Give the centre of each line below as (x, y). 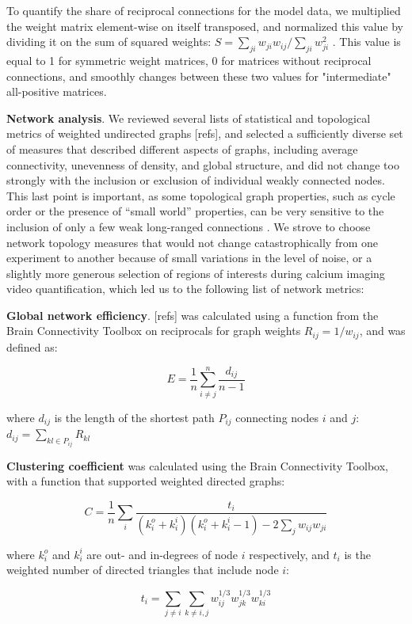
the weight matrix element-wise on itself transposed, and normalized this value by (205, 26)
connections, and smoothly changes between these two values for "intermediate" (199, 76)
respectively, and (289, 554)
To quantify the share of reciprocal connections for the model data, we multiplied (204, 10)
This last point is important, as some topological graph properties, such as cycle (201, 195)
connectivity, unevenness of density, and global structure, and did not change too (203, 164)
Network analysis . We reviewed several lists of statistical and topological (189, 118)
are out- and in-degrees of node (162, 554)
